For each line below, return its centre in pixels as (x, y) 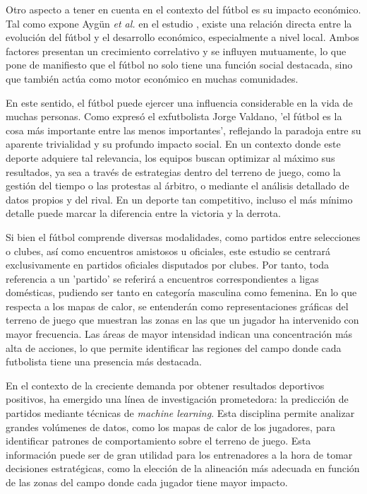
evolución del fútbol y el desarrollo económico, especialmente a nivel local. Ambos (182, 37)
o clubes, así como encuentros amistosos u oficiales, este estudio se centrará (168, 251)
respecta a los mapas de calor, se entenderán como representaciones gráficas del (177, 306)
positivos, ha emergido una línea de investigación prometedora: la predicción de (177, 399)
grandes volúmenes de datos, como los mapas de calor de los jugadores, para (170, 427)
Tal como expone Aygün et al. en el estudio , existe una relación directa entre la (179, 23)
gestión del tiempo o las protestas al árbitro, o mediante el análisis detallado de (178, 186)
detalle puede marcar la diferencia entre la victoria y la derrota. (143, 213)
